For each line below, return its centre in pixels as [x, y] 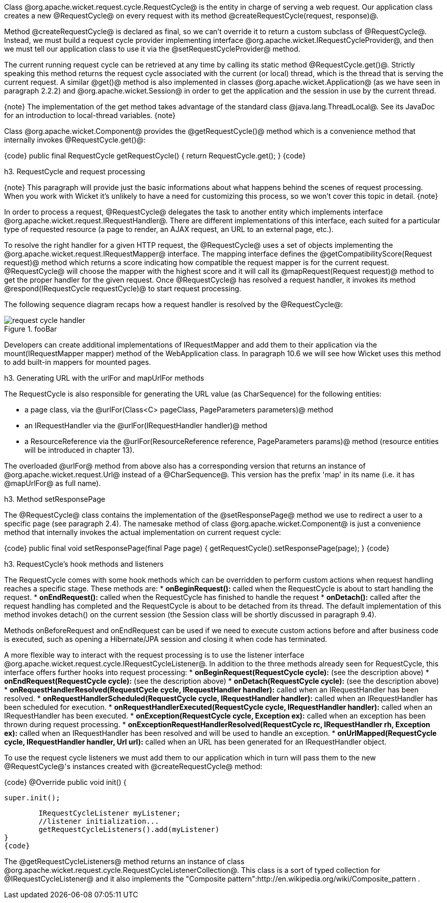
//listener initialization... [99, 821]
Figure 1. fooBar [31, 329]
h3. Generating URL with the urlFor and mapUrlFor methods [104, 378]
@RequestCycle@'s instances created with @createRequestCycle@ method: [133, 766]
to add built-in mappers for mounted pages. [78, 362]
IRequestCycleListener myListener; [110, 813]
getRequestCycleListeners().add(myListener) [129, 829]
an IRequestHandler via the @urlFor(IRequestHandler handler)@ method [146, 425]
